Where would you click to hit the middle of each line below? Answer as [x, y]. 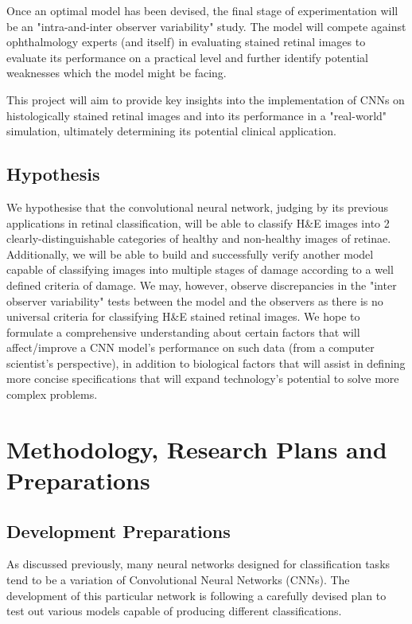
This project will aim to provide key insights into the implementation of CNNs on [206, 99]
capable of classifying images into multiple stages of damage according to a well [200, 269]
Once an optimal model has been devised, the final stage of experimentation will [202, 10]
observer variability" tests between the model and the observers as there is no [195, 300]
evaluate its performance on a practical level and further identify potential [187, 57]
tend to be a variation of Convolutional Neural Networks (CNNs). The [178, 580]
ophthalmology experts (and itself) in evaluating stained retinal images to [186, 42]
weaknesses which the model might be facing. [117, 73]
